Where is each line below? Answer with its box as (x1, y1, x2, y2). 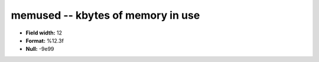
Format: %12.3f (25, 37, 64, 44)
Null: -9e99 (25, 46, 54, 53)
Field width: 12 (25, 29, 62, 36)
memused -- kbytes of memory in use (11, 9, 200, 22)
